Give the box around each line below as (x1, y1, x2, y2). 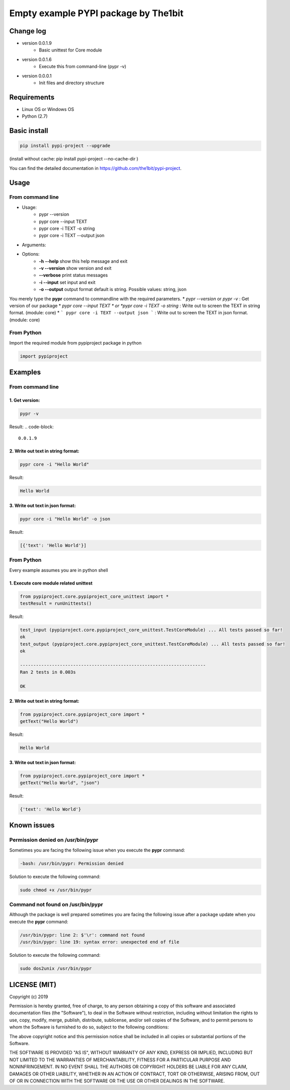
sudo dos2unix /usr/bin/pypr (20, 966, 92, 971)
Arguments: (22, 242, 46, 248)
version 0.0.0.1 (22, 73, 52, 79)
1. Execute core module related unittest (9, 580, 93, 586)
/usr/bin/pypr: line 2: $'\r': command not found (20, 932, 145, 938)
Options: (22, 251, 40, 257)
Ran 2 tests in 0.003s (20, 669, 76, 675)
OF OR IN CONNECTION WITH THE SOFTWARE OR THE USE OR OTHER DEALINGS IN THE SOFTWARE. (9, 1077, 225, 1084)
